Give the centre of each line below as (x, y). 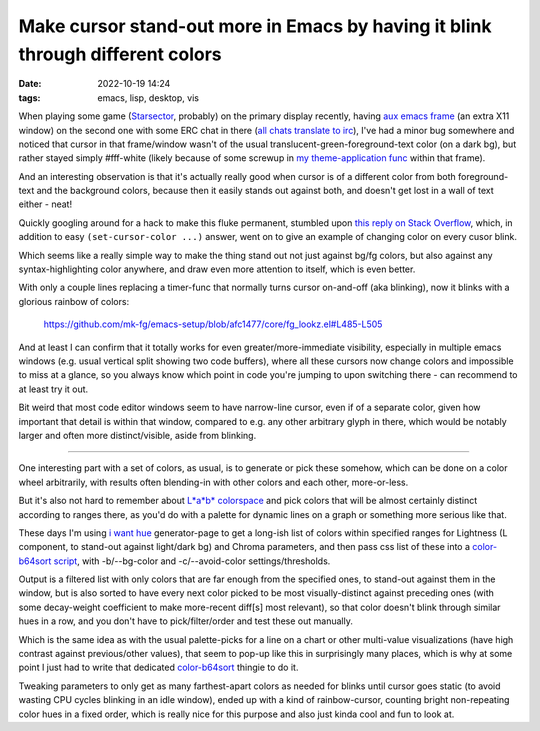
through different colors (120, 54)
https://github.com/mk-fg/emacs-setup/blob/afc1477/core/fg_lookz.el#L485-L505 (213, 324)
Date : (30, 84)
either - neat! (45, 204)
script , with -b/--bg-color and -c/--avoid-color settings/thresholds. (192, 561)
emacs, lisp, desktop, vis (148, 97)
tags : (29, 97)
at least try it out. (53, 389)
